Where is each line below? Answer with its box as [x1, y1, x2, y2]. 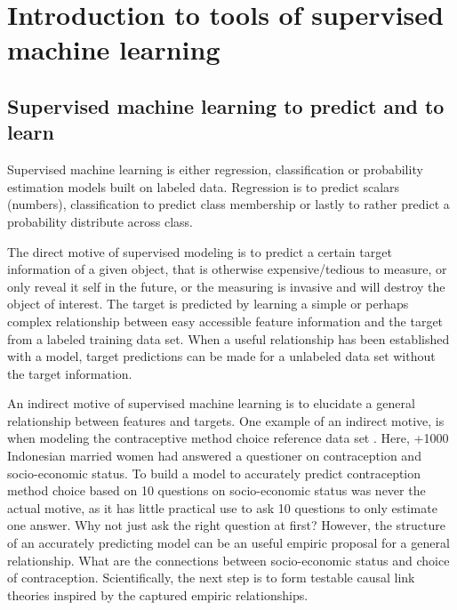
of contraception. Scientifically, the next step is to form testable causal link [7, 568, 415, 587]
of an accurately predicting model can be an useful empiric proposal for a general [7, 534, 450, 552]
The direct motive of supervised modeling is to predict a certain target [7, 242, 392, 261]
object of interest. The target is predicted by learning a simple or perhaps [7, 294, 409, 313]
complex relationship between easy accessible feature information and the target [7, 311, 444, 330]
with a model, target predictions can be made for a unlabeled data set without [7, 347, 436, 365]
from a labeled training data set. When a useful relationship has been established [7, 329, 450, 348]
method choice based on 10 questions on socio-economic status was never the [7, 481, 426, 500]
